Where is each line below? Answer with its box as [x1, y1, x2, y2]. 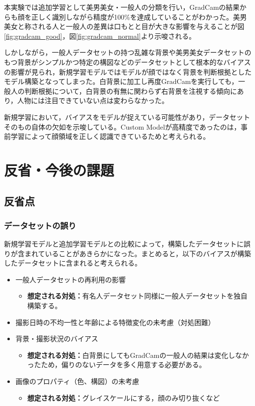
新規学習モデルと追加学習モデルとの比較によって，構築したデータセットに [4, 239, 244, 249]
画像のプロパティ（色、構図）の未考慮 [15, 376, 139, 386]
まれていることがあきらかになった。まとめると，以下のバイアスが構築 [24, 248, 252, 258]
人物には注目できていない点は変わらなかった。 [17, 95, 169, 106]
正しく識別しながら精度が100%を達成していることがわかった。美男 [31, 11, 247, 22]
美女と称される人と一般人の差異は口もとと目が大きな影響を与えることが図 [4, 21, 245, 31]
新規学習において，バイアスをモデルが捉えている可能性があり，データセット [4, 111, 250, 122]
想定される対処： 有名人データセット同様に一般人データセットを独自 [27, 291, 248, 301]
